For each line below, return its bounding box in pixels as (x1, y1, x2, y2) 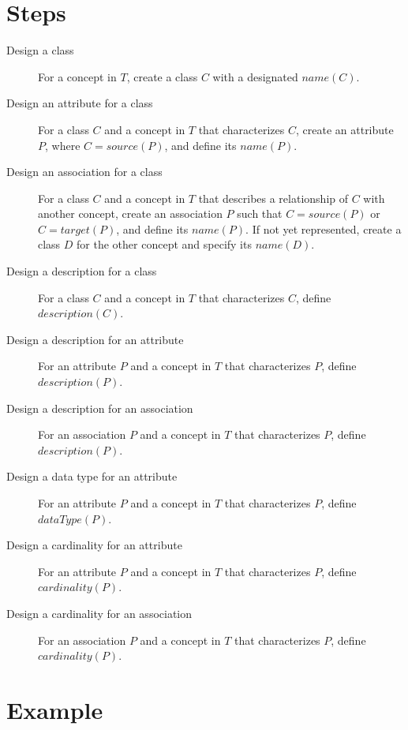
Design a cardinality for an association (6, 605, 193, 621)
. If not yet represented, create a (245, 220, 402, 237)
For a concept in (38, 68, 117, 84)
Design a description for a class (6, 263, 157, 279)
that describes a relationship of (198, 189, 348, 206)
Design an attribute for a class (6, 95, 153, 111)
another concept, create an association (38, 205, 223, 222)
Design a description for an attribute (6, 331, 184, 347)
